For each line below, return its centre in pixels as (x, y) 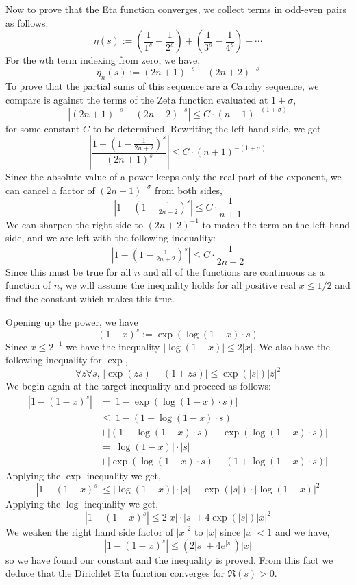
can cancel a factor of (50, 190)
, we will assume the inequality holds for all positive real (178, 285)
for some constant (43, 128)
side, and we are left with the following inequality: (111, 238)
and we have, (302, 532)
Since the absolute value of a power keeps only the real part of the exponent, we (174, 177)
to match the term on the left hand (276, 224)
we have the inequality (113, 346)
